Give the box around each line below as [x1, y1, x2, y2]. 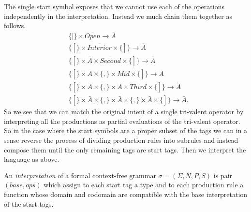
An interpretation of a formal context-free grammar [4, 170, 156, 180]
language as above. [4, 154, 59, 164]
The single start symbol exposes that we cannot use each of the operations [4, 1, 224, 11]
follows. [4, 20, 26, 30]
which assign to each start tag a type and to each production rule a [44, 180, 244, 190]
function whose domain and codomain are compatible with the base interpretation [4, 189, 248, 199]
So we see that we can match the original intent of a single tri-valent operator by [4, 106, 244, 117]
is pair [213, 170, 233, 180]
